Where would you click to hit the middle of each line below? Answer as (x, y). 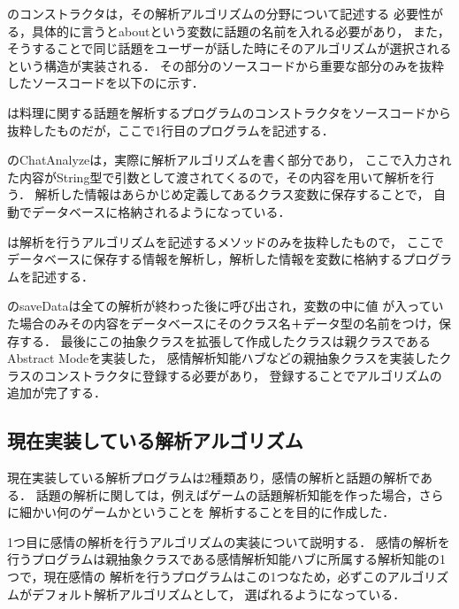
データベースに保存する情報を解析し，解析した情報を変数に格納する (205, 259)
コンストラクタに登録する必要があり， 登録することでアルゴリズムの (243, 375)
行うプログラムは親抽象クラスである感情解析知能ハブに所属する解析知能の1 (226, 559)
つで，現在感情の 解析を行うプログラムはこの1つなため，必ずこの (197, 577)
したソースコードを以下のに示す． (106, 83)
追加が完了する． (57, 393)
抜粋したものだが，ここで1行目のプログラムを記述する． (171, 130)
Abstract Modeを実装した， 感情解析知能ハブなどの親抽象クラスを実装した (223, 358)
